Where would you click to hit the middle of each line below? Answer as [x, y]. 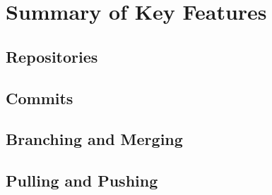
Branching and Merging [94, 139]
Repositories [52, 56]
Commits [40, 97]
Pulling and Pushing [82, 181]
